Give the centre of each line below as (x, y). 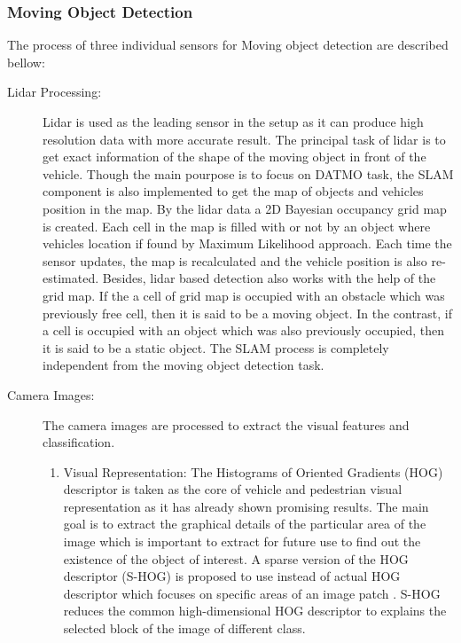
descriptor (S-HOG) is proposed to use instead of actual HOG (232, 576)
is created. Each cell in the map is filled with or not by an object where (237, 226)
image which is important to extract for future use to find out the (242, 541)
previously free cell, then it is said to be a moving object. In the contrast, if (248, 313)
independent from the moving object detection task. (184, 365)
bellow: (26, 62)
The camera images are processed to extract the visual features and (226, 424)
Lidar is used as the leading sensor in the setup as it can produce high (233, 122)
